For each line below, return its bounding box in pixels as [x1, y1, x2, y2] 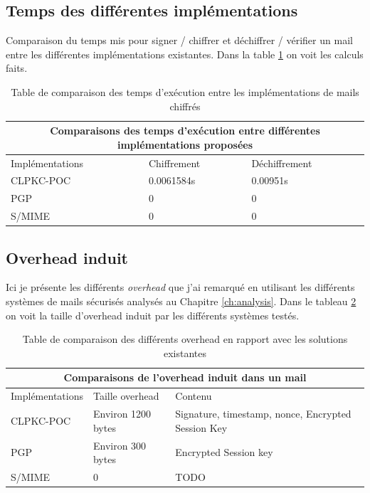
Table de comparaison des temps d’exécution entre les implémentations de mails [11, 84, 359, 99]
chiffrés [169, 98, 201, 113]
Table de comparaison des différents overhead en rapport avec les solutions [22, 332, 348, 346]
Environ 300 [92, 438, 147, 452]
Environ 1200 [92, 406, 152, 421]
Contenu [175, 388, 212, 403]
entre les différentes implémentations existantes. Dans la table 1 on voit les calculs [6, 46, 364, 61]
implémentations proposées [117, 137, 253, 152]
